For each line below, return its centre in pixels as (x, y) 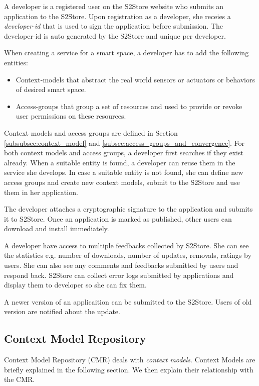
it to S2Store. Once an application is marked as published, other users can (118, 218)
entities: (16, 62)
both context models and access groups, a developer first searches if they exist (124, 153)
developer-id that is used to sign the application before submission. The (113, 26)
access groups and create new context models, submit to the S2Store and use (122, 182)
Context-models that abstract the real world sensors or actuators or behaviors (136, 79)
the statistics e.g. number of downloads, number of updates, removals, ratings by (128, 255)
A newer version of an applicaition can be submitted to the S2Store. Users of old (128, 301)
